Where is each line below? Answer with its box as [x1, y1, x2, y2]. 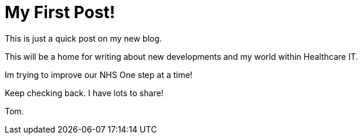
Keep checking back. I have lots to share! [5, 87, 164, 98]
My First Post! [5, 2, 116, 22]
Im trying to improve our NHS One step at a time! [5, 69, 192, 80]
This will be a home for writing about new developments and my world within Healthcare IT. [5, 51, 358, 62]
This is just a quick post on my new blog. [5, 33, 162, 43]
